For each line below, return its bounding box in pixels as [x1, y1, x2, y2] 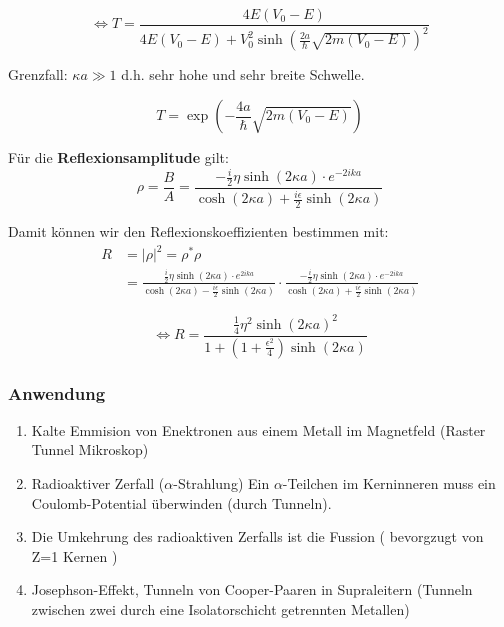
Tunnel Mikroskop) [31, 439, 149, 460]
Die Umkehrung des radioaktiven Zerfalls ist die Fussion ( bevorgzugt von [31, 526, 484, 547]
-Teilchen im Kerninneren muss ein [282, 473, 496, 494]
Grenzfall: [8, 64, 68, 85]
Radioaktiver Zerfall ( [31, 473, 165, 494]
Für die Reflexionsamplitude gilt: [8, 147, 229, 167]
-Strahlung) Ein [173, 473, 270, 494]
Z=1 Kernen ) [31, 545, 118, 566]
